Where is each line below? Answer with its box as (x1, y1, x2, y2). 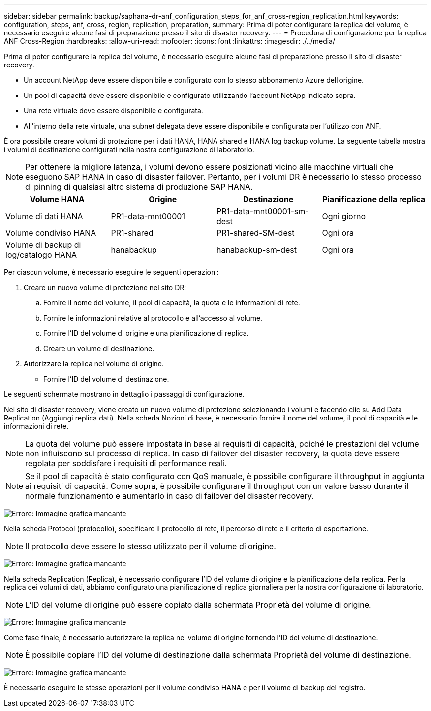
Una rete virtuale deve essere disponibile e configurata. (24, 106, 203, 115)
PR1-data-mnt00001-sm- (216, 206, 309, 216)
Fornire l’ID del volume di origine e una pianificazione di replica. (43, 329, 249, 337)
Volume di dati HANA (5, 211, 83, 221)
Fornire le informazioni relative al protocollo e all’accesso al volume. (43, 314, 263, 322)
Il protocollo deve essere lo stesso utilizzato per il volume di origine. (25, 541, 276, 551)
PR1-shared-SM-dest (216, 228, 295, 238)
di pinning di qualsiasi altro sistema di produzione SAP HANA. (25, 182, 253, 192)
